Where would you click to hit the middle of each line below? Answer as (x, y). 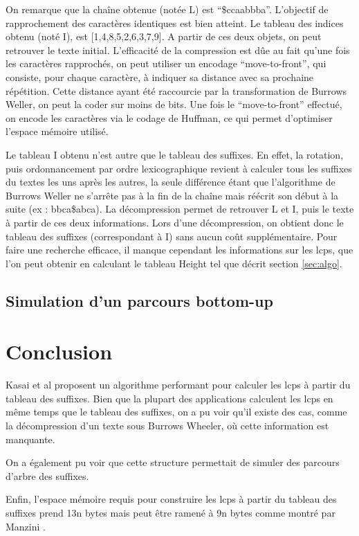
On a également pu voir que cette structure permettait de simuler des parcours (173, 462)
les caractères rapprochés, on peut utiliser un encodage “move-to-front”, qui (166, 63)
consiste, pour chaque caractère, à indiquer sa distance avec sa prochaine (160, 77)
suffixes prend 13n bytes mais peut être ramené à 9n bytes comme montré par (171, 512)
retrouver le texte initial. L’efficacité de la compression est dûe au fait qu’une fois (178, 50)
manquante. (30, 439)
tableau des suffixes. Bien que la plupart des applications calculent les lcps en (169, 398)
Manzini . (26, 526)
